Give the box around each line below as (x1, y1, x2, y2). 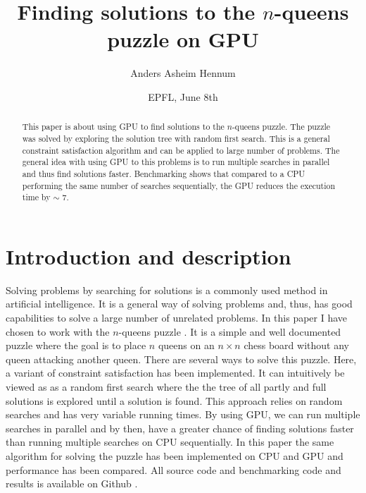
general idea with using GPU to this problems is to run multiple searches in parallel (22, 156, 330, 168)
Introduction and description (6, 241, 291, 270)
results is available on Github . (6, 476, 138, 491)
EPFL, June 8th (148, 89, 218, 104)
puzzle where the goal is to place (6, 338, 146, 353)
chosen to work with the (6, 324, 110, 339)
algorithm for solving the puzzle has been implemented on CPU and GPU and (6, 448, 343, 463)
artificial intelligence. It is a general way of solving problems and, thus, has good (6, 296, 353, 311)
